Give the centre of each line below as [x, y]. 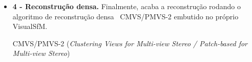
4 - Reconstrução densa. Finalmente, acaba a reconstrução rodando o [127, 6]
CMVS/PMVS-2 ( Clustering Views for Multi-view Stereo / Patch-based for [130, 43]
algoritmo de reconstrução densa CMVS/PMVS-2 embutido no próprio [125, 16]
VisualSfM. [30, 26]
